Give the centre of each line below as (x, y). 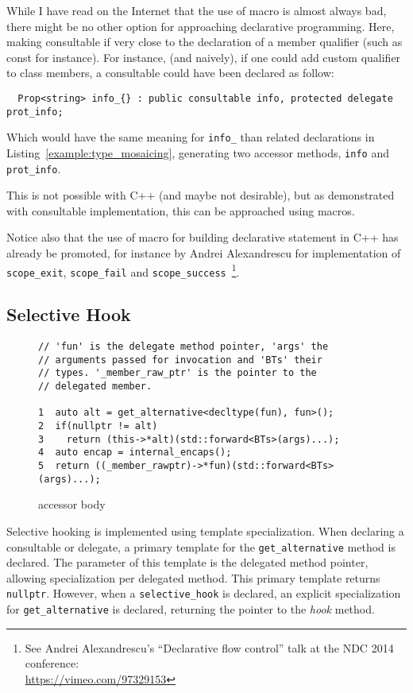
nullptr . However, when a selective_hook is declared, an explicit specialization (204, 593)
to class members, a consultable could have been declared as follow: (170, 73)
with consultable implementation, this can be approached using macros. (181, 210)
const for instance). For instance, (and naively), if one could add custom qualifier (204, 57)
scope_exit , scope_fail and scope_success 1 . (123, 270)
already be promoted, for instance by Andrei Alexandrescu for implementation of (204, 253)
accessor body (72, 504)
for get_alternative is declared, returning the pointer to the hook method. (191, 609)
